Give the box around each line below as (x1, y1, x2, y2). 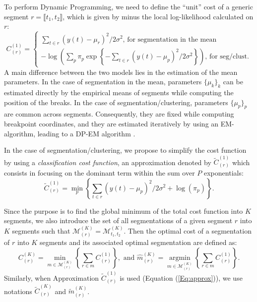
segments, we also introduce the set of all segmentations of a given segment (4, 215, 233, 226)
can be (223, 76, 243, 87)
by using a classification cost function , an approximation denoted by (4, 157, 211, 167)
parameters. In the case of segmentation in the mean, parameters (4, 76, 202, 87)
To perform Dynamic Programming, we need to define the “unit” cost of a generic (4, 1, 253, 11)
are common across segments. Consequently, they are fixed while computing (4, 109, 234, 119)
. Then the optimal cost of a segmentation (124, 225, 252, 236)
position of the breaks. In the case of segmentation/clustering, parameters (4, 97, 228, 107)
